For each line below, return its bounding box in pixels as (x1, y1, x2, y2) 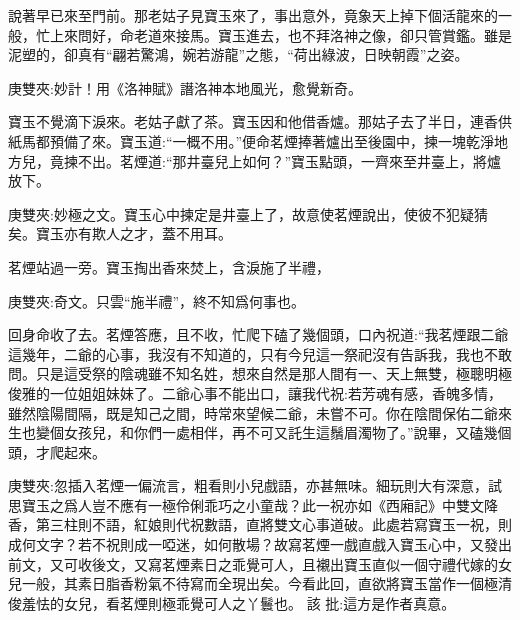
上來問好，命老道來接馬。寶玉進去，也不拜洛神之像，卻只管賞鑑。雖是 (49, 24, 512, 45)
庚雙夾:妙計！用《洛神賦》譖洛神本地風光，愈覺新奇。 (8, 77, 362, 98)
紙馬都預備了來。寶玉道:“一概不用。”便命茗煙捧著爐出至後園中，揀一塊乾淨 (8, 130, 495, 151)
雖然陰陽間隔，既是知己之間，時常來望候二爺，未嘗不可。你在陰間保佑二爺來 (8, 402, 512, 423)
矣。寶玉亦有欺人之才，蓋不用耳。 (8, 223, 232, 244)
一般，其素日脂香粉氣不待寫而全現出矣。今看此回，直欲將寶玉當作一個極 (21, 573, 498, 594)
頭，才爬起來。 (8, 441, 106, 462)
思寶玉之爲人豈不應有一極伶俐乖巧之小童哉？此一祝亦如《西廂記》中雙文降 (8, 494, 498, 515)
